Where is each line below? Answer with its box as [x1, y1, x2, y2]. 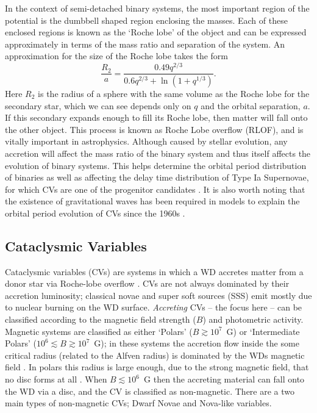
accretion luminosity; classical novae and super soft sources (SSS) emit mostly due [5, 289, 312, 301]
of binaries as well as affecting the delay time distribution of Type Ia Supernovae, [5, 171, 309, 184]
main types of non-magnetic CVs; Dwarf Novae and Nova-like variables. [5, 397, 272, 409]
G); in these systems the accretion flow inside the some [94, 337, 299, 350]
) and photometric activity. [202, 313, 304, 326]
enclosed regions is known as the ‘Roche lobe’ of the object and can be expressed [5, 26, 307, 38]
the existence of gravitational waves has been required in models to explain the [5, 195, 300, 207]
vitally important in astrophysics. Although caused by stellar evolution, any [5, 135, 288, 148]
